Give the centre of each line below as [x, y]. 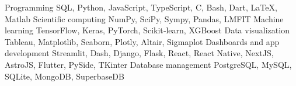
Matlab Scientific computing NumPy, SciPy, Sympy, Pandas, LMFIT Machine [144, 18]
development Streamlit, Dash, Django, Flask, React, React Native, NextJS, [139, 53]
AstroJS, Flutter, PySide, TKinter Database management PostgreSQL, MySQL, [148, 64]
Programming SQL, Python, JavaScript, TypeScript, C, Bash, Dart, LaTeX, [141, 7]
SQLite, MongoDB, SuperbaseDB [65, 76]
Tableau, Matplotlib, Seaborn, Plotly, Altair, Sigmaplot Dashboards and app [142, 41]
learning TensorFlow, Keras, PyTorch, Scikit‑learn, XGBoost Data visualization [147, 30]
